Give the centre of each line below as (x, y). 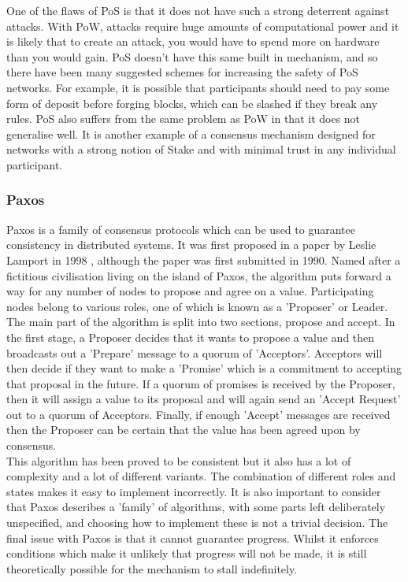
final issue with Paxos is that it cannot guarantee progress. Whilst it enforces (193, 538)
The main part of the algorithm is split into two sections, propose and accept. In (201, 322)
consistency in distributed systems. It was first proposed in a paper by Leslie (191, 245)
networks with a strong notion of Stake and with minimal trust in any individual (201, 149)
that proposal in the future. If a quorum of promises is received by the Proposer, (201, 383)
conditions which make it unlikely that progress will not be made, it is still (187, 553)
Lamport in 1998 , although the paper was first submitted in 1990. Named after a (204, 259)
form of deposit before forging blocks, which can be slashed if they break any (192, 103)
